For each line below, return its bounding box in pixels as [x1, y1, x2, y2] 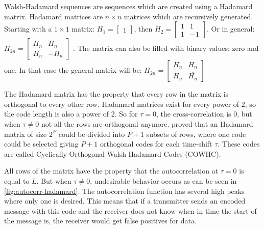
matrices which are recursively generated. [124, 11, 253, 21]
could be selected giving [4, 138, 79, 149]
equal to [4, 175, 30, 186]
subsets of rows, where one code [146, 128, 246, 139]
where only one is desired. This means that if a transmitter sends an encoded [4, 195, 246, 206]
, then [134, 23, 153, 34]
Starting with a [4, 23, 52, 34]
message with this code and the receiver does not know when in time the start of [4, 205, 257, 216]
